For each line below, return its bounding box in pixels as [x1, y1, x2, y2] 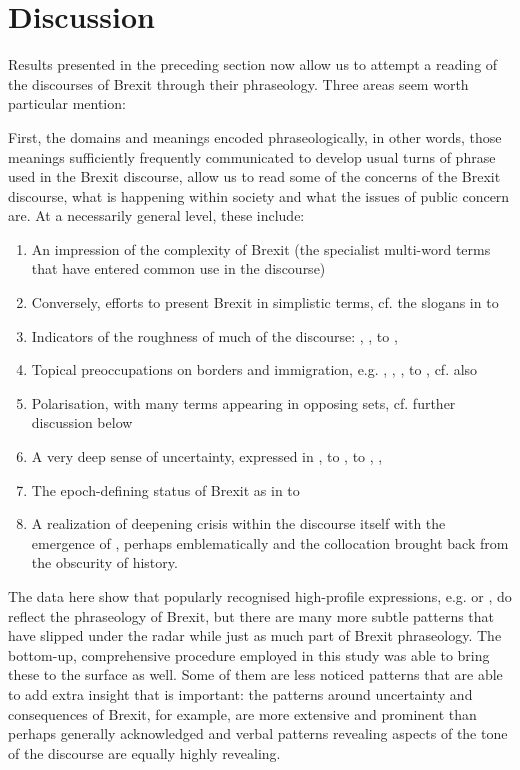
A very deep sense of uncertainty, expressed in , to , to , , [31, 446, 383, 467]
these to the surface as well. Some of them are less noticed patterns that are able [8, 664, 503, 685]
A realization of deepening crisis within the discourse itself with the [31, 513, 446, 534]
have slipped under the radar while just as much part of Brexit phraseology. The [8, 625, 502, 646]
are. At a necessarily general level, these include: [8, 205, 305, 226]
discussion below [31, 412, 133, 433]
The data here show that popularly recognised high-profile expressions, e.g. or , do [8, 586, 512, 606]
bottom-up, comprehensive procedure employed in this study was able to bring [8, 644, 490, 665]
